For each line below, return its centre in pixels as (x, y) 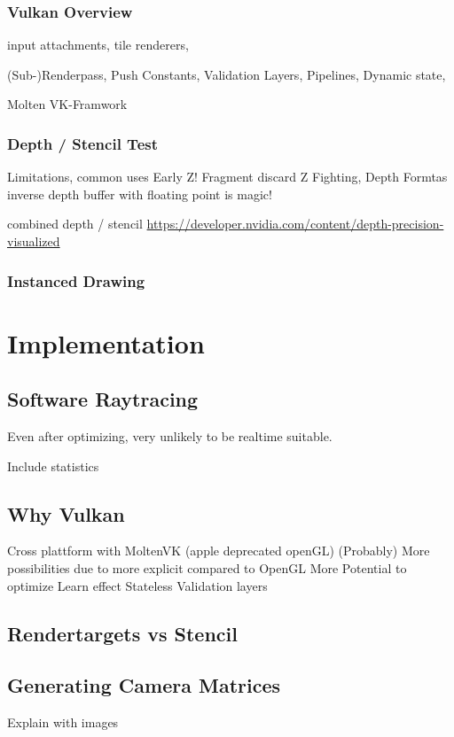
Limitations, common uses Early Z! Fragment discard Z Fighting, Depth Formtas (227, 177)
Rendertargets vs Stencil (122, 633)
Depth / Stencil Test (82, 143)
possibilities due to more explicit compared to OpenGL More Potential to (207, 568)
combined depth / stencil (75, 224)
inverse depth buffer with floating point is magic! (140, 194)
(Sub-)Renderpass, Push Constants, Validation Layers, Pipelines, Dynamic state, (227, 74)
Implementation (106, 342)
